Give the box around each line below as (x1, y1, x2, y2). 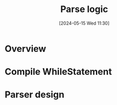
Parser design (5, 89, 65, 100)
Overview (5, 43, 46, 54)
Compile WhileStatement (5, 66, 112, 77)
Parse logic (60, 4, 108, 15)
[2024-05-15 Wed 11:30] (59, 20, 109, 26)
